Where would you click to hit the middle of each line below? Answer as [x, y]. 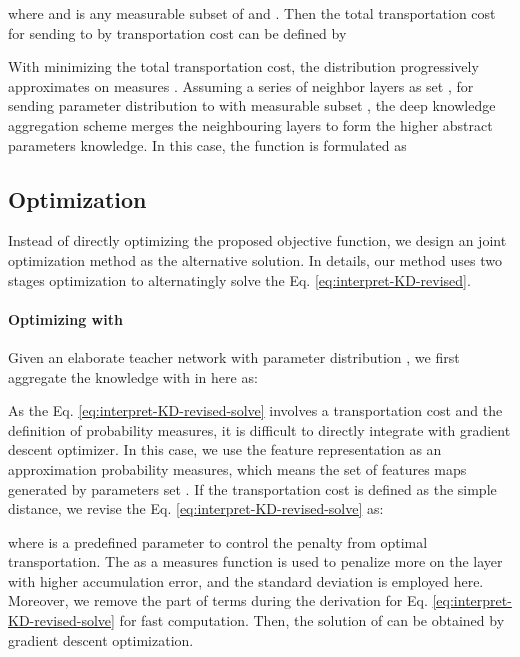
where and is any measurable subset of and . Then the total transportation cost [252, 13]
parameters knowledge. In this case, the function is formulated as [207, 144]
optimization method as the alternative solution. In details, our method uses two [255, 259]
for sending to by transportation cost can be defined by [177, 32]
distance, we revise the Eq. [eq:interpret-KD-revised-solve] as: [196, 508]
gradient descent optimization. [101, 639]
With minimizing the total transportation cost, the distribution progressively [243, 66]
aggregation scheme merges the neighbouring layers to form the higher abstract [250, 124]
